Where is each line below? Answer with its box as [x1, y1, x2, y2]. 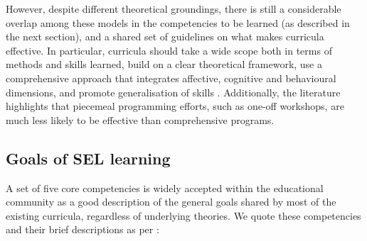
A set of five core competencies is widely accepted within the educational [6, 180, 324, 195]
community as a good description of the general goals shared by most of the [6, 194, 336, 209]
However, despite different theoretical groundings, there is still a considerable [6, 1, 341, 16]
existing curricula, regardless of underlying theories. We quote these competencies [6, 208, 361, 223]
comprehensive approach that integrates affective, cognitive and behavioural [6, 70, 336, 85]
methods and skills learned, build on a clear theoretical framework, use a [6, 57, 323, 72]
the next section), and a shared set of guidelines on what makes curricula [6, 29, 324, 44]
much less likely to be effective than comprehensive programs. [6, 112, 275, 127]
